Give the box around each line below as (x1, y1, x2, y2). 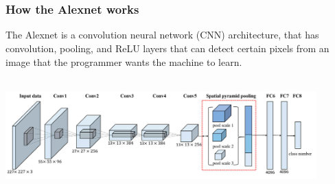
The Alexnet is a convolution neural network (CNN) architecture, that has (5, 27, 319, 42)
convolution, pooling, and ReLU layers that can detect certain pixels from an (5, 41, 330, 56)
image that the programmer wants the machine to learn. (5, 54, 242, 69)
